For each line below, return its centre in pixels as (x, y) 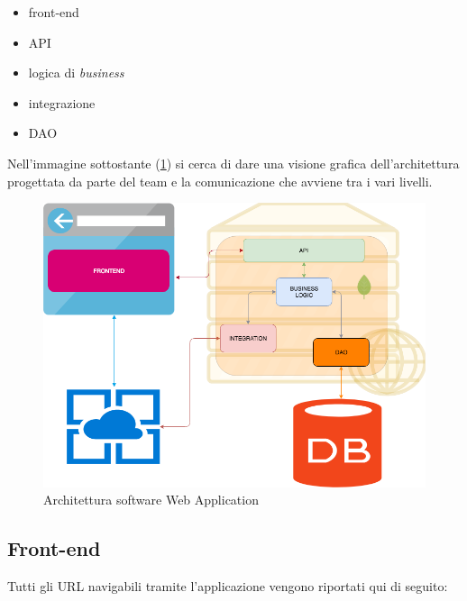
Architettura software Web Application (151, 500)
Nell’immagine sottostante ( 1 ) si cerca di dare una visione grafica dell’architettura (233, 163)
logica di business (76, 73)
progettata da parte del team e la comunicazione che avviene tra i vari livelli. (220, 181)
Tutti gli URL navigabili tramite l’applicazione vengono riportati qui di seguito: (228, 586)
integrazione (62, 102)
